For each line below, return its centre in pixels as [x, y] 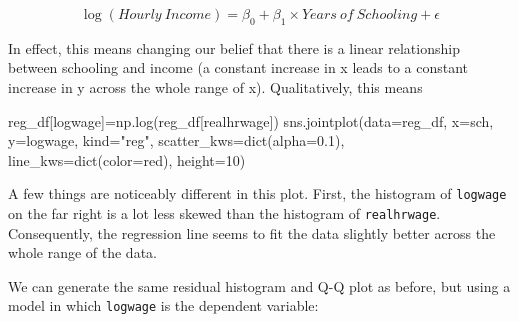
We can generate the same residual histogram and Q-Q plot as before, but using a [259, 285]
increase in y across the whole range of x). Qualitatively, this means [215, 86]
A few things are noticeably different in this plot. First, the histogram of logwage [257, 193]
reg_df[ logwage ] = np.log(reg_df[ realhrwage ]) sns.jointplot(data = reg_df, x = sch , [251, 120]
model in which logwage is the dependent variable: [163, 305]
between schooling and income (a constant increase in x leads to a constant [238, 67]
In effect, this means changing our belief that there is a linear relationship [234, 47]
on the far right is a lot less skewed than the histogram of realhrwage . [224, 213]
